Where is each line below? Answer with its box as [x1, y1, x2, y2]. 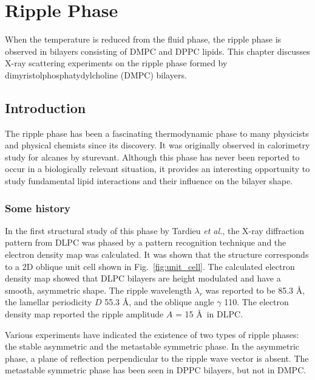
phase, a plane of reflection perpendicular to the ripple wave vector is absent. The [5, 351, 309, 364]
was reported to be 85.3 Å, [205, 283, 305, 296]
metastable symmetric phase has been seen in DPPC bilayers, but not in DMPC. [5, 364, 307, 376]
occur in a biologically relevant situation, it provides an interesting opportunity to [5, 162, 310, 175]
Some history [5, 200, 70, 215]
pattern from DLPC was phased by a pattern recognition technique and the [5, 236, 286, 249]
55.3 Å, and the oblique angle [104, 295, 214, 308]
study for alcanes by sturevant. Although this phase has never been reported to [5, 150, 300, 163]
